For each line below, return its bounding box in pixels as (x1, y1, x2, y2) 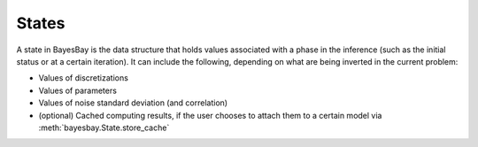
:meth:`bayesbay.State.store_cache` (38, 122, 170, 133)
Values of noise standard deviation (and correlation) (38, 97, 228, 108)
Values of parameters (38, 85, 117, 96)
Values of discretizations (38, 73, 128, 83)
